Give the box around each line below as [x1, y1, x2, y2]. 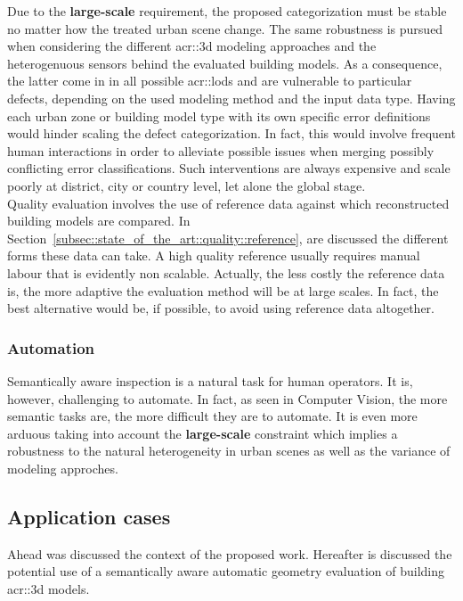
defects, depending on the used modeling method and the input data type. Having [7, 88, 456, 107]
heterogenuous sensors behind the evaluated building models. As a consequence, [7, 54, 443, 72]
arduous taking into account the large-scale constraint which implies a [7, 424, 398, 442]
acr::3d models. [7, 579, 90, 597]
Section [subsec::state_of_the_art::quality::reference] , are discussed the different [7, 228, 449, 247]
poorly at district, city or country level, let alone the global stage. [7, 176, 366, 194]
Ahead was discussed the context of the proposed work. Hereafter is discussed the [7, 544, 452, 563]
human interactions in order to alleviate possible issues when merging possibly [7, 141, 435, 160]
